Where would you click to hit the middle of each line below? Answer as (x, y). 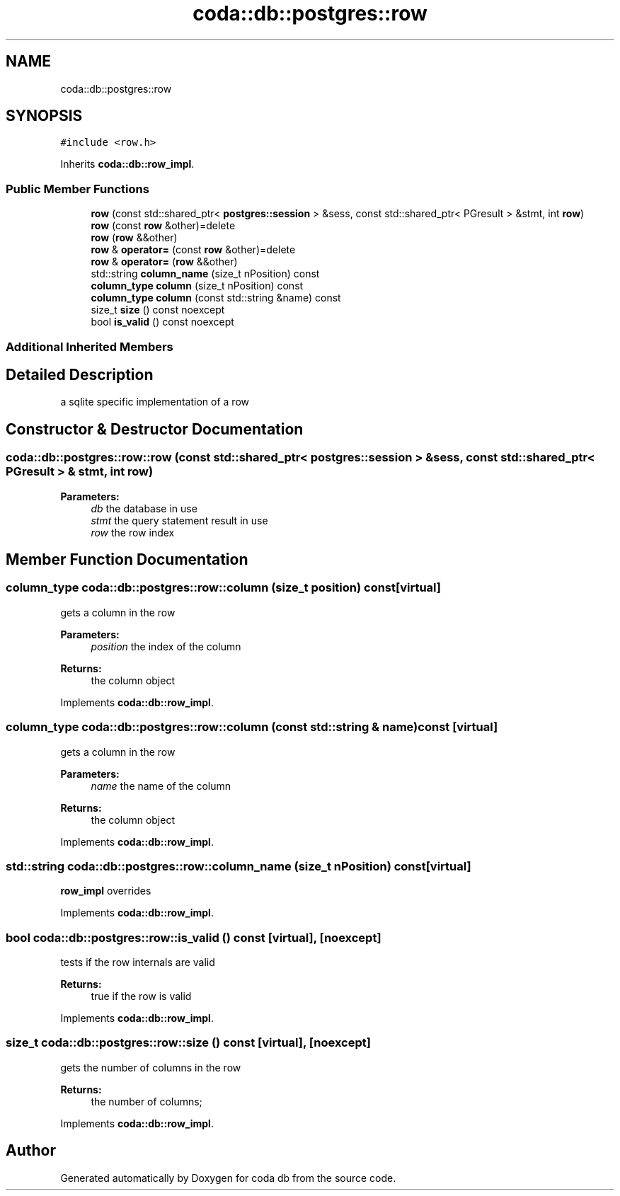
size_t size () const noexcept (158, 310)
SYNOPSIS (44, 116)
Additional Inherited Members (90, 346)
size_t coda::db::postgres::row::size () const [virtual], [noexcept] (188, 1043)
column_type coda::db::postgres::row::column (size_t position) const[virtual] (223, 588)
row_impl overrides (106, 891)
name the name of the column (161, 786)
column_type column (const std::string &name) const (216, 298)
